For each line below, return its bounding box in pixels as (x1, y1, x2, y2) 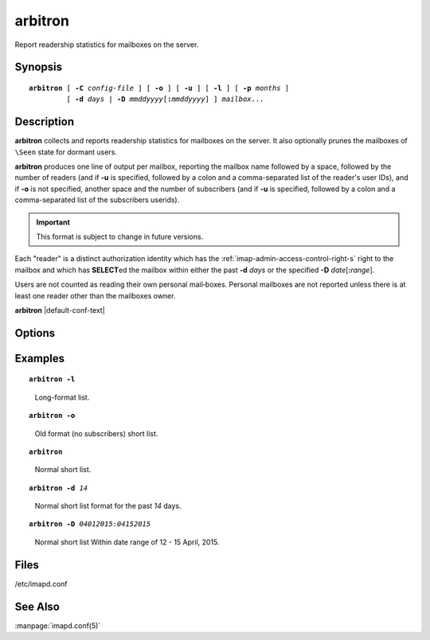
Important (36, 217, 71, 227)
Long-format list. (34, 392, 90, 402)
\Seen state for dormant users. (14, 147, 117, 157)
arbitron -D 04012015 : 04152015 (29, 520, 151, 529)
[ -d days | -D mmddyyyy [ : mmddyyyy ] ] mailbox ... (66, 95, 264, 103)
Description (14, 115, 75, 129)
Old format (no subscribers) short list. (34, 428, 158, 438)
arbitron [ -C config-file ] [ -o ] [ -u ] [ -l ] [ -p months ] (29, 84, 290, 92)
